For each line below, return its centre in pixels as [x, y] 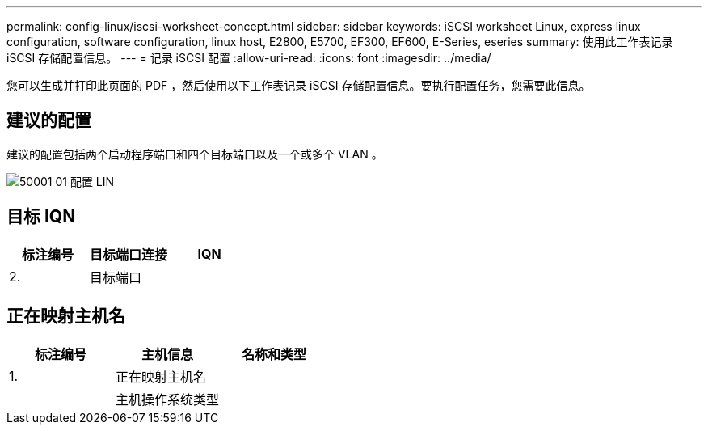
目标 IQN [41, 217]
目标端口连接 [129, 254]
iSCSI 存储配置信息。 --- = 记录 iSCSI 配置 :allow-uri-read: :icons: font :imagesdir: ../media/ [249, 58]
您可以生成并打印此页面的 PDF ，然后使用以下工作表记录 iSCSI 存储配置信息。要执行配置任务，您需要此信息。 [299, 85]
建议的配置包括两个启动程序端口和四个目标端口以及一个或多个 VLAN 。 [195, 154]
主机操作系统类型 [168, 399]
